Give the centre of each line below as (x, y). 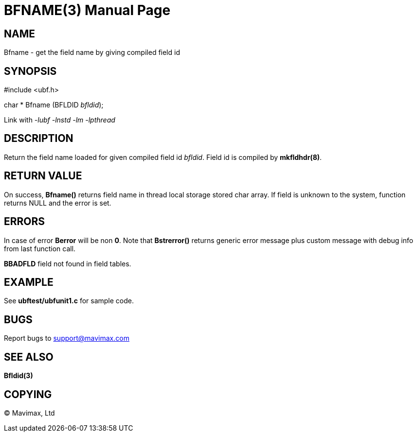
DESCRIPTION (39, 139)
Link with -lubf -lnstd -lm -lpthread (60, 120)
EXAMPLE (29, 282)
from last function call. (40, 248)
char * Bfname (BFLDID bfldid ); (54, 105)
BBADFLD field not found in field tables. (68, 263)
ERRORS (25, 222)
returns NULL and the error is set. (58, 203)
